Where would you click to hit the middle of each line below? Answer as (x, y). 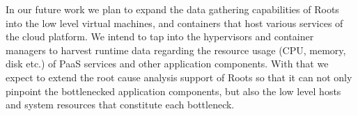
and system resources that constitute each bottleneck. (120, 105)
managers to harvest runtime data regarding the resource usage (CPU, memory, (176, 50)
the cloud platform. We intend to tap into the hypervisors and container (160, 36)
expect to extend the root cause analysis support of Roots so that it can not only (179, 77)
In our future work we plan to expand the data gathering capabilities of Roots (172, 9)
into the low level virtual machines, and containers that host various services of (174, 23)
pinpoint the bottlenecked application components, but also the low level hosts (173, 91)
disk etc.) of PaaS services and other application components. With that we (167, 64)
